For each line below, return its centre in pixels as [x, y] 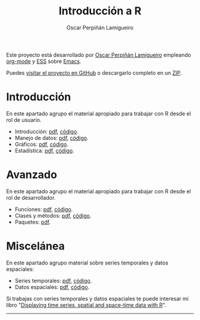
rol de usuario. [24, 120]
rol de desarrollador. [31, 197]
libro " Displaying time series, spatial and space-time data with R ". [86, 305]
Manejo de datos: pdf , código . [51, 138]
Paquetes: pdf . [33, 222]
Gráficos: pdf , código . [41, 144]
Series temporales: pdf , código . [53, 281]
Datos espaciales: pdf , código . [52, 287]
